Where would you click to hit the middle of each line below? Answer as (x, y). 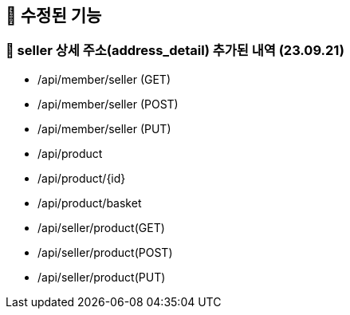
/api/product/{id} (82, 178)
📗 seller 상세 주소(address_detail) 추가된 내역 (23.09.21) (175, 51)
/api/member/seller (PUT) (104, 128)
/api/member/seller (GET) (104, 79)
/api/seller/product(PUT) (102, 277)
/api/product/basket (90, 203)
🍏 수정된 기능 (54, 16)
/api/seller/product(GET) (101, 227)
